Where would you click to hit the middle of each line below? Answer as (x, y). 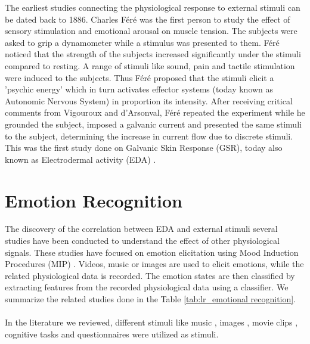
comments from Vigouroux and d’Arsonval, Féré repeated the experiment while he (155, 112)
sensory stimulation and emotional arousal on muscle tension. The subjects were (151, 31)
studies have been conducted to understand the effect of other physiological (142, 241)
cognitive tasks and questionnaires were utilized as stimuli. (112, 334)
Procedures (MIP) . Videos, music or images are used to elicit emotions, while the (154, 264)
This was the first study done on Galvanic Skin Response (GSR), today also (144, 148)
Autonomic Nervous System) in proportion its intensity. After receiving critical (149, 100)
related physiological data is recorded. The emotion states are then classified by (150, 275)
